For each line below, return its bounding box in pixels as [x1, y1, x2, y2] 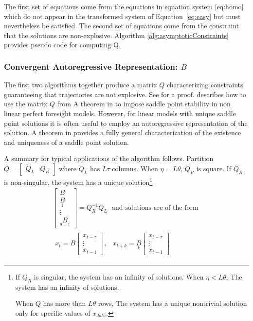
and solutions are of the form [112, 204, 199, 212]
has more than [43, 298, 86, 308]
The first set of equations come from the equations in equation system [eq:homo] [4, 1, 244, 11]
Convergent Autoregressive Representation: [4, 60, 178, 72]
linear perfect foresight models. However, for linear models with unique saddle [4, 108, 236, 118]
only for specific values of [15, 307, 90, 318]
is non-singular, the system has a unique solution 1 [4, 175, 153, 187]
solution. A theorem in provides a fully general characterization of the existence [4, 127, 241, 138]
